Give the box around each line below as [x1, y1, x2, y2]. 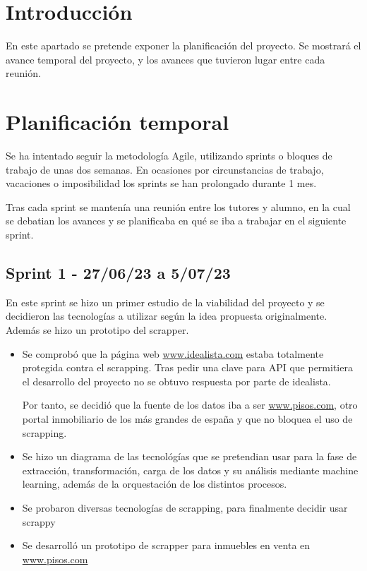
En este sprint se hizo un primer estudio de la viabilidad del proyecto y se [6, 294, 325, 309]
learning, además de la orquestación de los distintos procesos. [22, 476, 287, 491]
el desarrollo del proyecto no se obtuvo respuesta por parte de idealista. [22, 373, 331, 388]
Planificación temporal [6, 107, 229, 136]
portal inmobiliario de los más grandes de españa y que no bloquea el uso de [22, 411, 353, 426]
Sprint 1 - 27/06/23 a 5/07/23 [6, 261, 231, 283]
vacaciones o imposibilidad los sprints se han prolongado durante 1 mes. [6, 176, 317, 191]
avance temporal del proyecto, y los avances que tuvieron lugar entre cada [6, 52, 325, 66]
